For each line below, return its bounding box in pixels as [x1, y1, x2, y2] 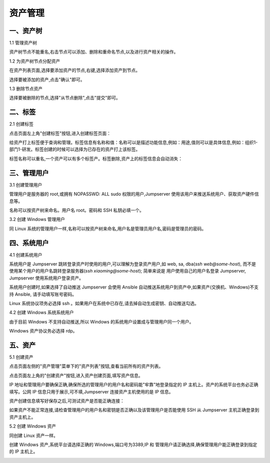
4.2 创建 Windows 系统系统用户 [9, 309, 74, 315]
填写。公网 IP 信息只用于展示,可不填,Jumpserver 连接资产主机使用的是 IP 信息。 [9, 388, 173, 394]
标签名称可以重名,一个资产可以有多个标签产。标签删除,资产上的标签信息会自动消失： [9, 155, 183, 161]
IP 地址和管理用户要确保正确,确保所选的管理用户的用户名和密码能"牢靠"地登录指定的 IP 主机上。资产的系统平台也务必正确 [9, 381, 258, 387]
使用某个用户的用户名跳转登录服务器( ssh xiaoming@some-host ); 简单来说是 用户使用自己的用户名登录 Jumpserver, [9, 268, 246, 274]
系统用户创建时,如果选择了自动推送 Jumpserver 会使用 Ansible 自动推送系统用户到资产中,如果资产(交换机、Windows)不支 [9, 284, 259, 290]
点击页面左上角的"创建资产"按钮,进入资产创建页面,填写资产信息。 [9, 372, 143, 378]
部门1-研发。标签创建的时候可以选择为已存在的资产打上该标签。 [9, 146, 140, 152]
